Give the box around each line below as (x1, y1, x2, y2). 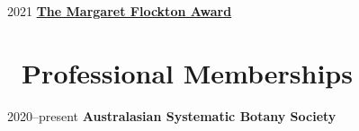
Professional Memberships (22, 54, 353, 91)
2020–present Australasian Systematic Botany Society (7, 106, 337, 125)
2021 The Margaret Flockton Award (7, 2, 232, 20)
